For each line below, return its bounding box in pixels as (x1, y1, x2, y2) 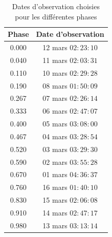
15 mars (42, 195, 68, 205)
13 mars (42, 220, 68, 230)
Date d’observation (36, 29, 104, 39)
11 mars (42, 54, 68, 65)
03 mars (42, 143, 68, 154)
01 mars (42, 169, 68, 180)
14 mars (42, 207, 68, 218)
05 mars (42, 118, 68, 129)
